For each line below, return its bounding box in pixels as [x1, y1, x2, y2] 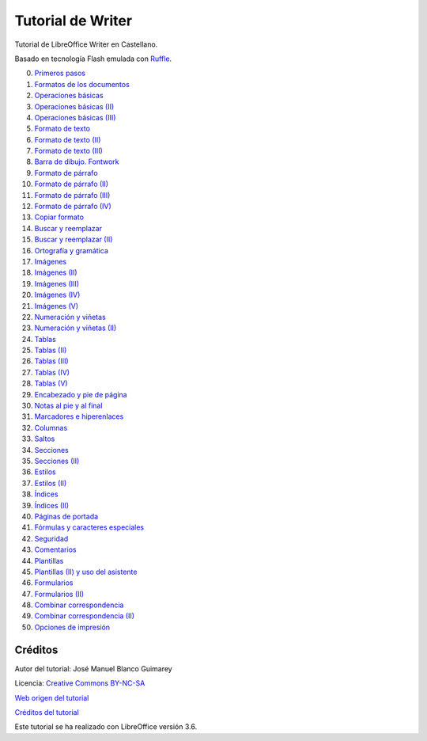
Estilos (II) [34, 478, 67, 488]
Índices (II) [34, 500, 70, 510]
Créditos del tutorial [14, 707, 79, 716]
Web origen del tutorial [14, 693, 89, 702]
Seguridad [34, 534, 69, 543]
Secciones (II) [34, 456, 80, 465]
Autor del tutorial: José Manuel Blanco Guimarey [14, 663, 173, 673]
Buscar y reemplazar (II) [34, 234, 113, 245]
